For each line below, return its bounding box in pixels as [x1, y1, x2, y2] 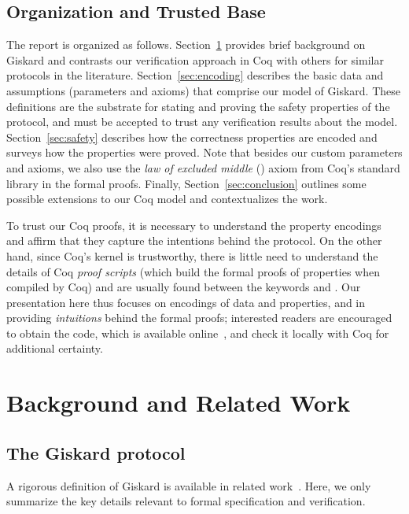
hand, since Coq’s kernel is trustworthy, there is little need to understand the [6, 247, 378, 264]
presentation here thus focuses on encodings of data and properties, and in [6, 294, 366, 310]
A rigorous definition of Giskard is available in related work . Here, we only [6, 477, 371, 494]
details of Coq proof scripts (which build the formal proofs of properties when [6, 263, 380, 279]
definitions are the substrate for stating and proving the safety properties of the [6, 98, 390, 114]
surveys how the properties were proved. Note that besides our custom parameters [6, 144, 403, 161]
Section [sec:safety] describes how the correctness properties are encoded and [6, 128, 378, 145]
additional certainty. [6, 340, 103, 357]
